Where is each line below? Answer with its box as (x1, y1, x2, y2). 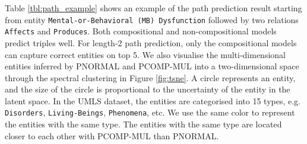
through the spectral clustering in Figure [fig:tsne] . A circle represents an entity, (5, 71, 296, 84)
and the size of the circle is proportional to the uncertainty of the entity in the (5, 83, 290, 95)
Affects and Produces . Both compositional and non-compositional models (5, 25, 277, 37)
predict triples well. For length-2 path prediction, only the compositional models (5, 36, 297, 49)
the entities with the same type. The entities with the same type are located (5, 118, 282, 130)
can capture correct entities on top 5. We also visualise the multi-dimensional (5, 48, 286, 60)
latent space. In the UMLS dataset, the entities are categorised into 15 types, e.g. (5, 94, 300, 107)
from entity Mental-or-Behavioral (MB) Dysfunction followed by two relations (5, 13, 299, 25)
